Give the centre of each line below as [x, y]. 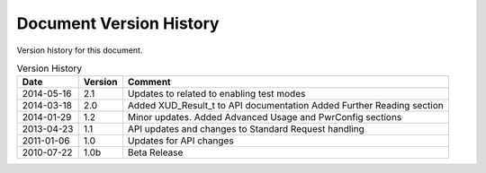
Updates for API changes [180, 141]
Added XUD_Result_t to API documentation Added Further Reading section [286, 106]
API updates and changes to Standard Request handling [246, 129]
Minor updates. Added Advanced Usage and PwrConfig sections [265, 117]
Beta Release [155, 152]
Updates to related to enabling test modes [216, 94]
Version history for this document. [80, 50]
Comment [149, 82]
